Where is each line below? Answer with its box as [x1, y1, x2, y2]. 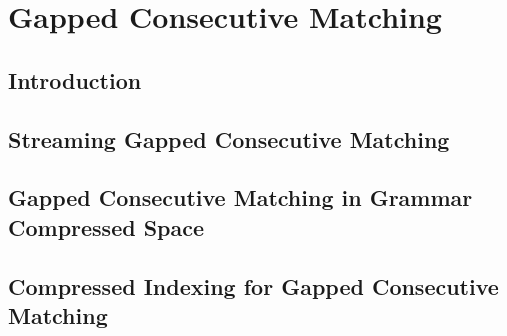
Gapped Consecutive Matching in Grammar [8, 182, 473, 213]
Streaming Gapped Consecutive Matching [8, 123, 450, 154]
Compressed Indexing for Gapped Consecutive [8, 270, 499, 301]
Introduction [8, 64, 142, 95]
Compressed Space [8, 211, 205, 242]
